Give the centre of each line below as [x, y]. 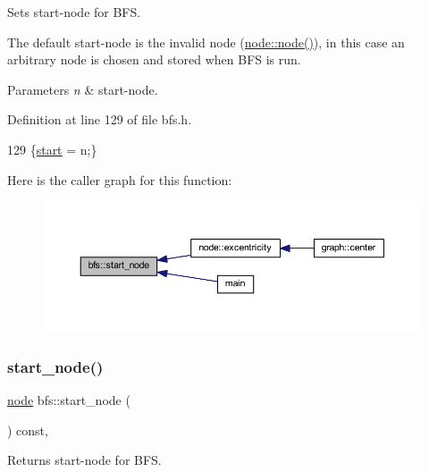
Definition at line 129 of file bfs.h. [100, 119]
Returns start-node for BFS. [84, 460]
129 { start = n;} [52, 149]
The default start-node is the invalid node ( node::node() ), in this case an [206, 42]
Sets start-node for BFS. [74, 12]
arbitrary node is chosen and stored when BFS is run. [154, 59]
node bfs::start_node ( [69, 400]
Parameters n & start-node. [83, 89]
